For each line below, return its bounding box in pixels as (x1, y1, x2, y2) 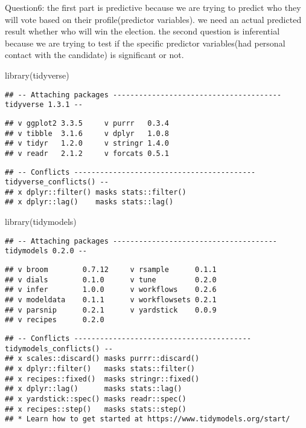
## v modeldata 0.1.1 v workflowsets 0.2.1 (5, 296, 217, 304)
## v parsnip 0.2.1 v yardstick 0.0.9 (5, 305, 217, 314)
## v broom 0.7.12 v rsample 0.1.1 (5, 265, 217, 274)
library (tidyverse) (5, 68, 69, 81)
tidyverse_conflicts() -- (5, 178, 109, 187)
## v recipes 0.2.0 (5, 316, 104, 325)
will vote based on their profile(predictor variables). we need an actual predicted (5, 13, 302, 25)
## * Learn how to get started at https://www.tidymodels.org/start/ (5, 415, 290, 424)
